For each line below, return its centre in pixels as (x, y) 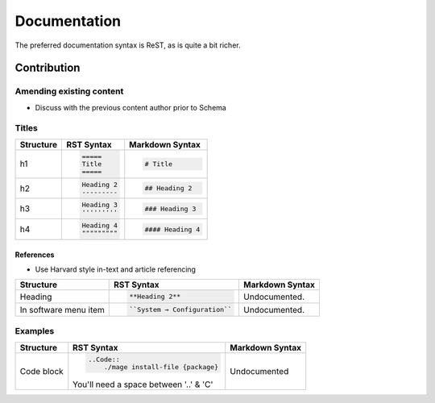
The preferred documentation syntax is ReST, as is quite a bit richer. (128, 45)
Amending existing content (69, 91)
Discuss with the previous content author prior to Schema (131, 107)
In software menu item (62, 310)
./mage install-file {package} (161, 367)
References (35, 255)
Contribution (48, 68)
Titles (26, 128)
